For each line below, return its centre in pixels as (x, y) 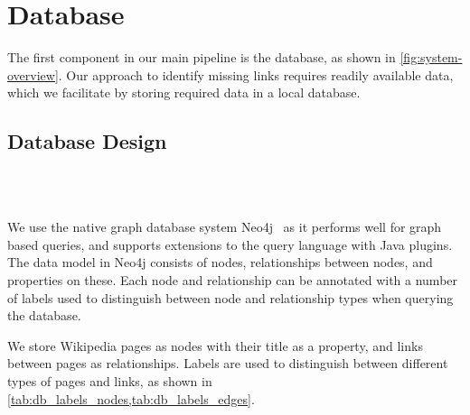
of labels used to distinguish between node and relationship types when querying (230, 297)
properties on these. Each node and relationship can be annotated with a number (233, 280)
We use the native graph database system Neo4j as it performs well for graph (225, 227)
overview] (33, 74)
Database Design (87, 141)
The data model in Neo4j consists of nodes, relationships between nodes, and (220, 262)
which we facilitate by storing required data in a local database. (184, 92)
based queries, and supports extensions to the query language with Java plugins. (230, 244)
